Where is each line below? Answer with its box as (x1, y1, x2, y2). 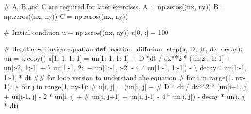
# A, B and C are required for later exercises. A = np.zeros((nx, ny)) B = (4, 1, 226, 11)
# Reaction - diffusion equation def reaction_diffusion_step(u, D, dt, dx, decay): (4, 43, 243, 53)
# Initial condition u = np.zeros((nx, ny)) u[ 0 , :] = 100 (4, 27, 168, 37)
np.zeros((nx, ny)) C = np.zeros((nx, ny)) (4, 11, 128, 21)
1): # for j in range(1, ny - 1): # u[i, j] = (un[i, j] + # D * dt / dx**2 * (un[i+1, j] (4, 81, 248, 92)
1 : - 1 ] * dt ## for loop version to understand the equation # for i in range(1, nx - (4, 72, 246, 82)
